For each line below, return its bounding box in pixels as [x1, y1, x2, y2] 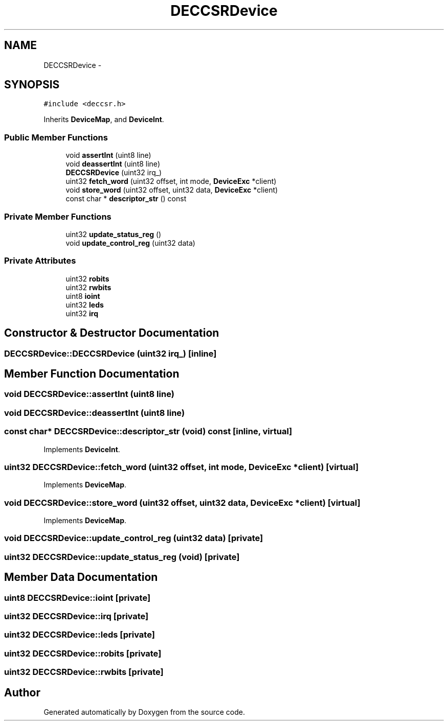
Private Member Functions [4, 211, 111, 222]
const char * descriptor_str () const [65, 194, 187, 203]
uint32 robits [65, 274, 109, 283]
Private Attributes [4, 255, 76, 266]
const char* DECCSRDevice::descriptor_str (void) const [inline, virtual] [4, 426, 293, 437]
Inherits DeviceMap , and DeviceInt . [43, 115, 164, 124]
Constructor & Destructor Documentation [4, 326, 219, 340]
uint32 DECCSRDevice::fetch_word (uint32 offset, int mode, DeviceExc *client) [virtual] [4, 461, 359, 472]
